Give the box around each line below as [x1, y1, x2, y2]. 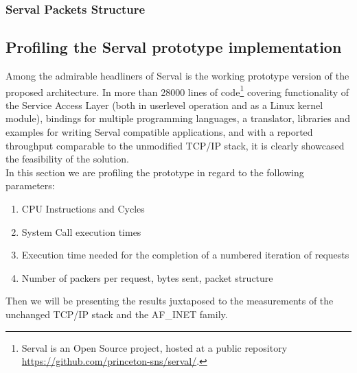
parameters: [5, 178, 55, 193]
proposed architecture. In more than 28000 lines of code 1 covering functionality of [5, 82, 349, 99]
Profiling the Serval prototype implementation [5, 36, 342, 58]
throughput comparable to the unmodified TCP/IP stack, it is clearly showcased [5, 138, 345, 152]
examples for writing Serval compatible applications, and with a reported [5, 125, 313, 139]
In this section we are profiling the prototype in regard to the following [5, 165, 304, 179]
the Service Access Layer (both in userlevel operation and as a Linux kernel [5, 97, 323, 112]
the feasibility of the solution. [5, 152, 129, 166]
